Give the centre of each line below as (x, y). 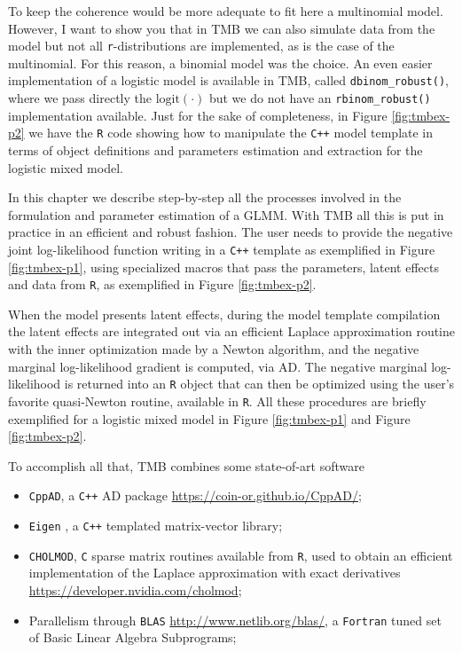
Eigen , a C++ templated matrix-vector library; (156, 525)
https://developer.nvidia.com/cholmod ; (135, 589)
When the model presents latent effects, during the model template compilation (224, 314)
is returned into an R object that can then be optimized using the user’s (259, 384)
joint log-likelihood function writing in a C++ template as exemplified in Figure (222, 249)
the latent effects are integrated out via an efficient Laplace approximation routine (232, 331)
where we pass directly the (80, 98)
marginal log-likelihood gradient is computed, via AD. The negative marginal (218, 366)
